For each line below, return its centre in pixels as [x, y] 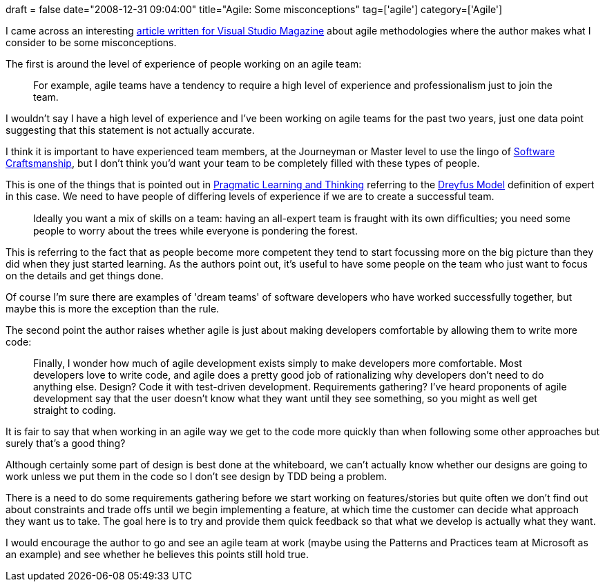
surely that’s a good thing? [66, 443]
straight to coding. [75, 410]
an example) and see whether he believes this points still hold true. [157, 554]
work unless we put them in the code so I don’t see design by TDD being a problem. [196, 476]
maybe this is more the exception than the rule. [113, 309]
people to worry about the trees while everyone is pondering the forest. [195, 231]
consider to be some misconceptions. [91, 42]
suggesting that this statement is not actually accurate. [130, 130]
